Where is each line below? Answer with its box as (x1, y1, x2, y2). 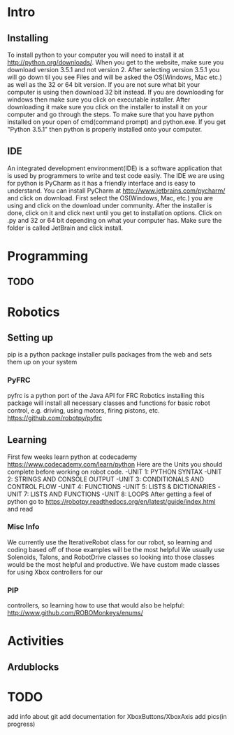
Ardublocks (7, 661, 59, 673)
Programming (7, 248, 89, 263)
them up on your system (7, 358, 78, 366)
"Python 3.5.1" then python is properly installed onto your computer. (7, 125, 203, 133)
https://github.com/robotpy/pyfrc (7, 413, 103, 422)
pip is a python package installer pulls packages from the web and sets (7, 350, 212, 359)
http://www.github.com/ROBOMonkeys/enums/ (7, 609, 143, 617)
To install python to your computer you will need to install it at (7, 50, 184, 59)
